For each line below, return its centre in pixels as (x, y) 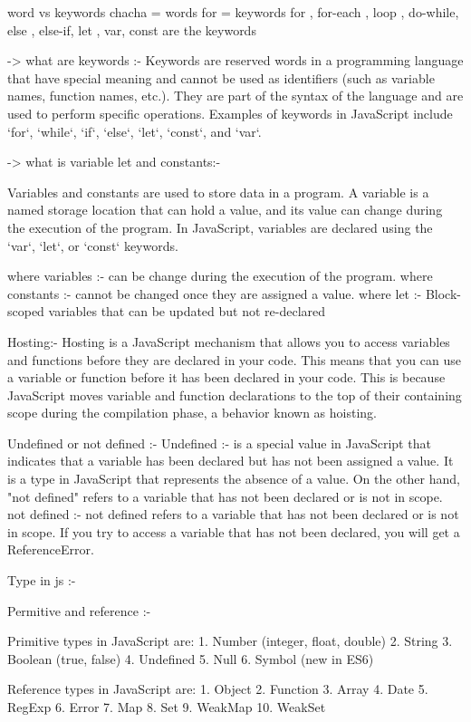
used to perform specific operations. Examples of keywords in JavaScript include (230, 113)
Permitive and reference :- (79, 610)
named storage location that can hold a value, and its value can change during (225, 210)
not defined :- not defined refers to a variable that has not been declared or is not (233, 514)
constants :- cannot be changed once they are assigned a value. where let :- (215, 293)
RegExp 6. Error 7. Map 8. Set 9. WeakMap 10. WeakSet (167, 707)
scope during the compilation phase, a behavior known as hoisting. (192, 413)
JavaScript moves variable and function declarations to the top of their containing (235, 395)
